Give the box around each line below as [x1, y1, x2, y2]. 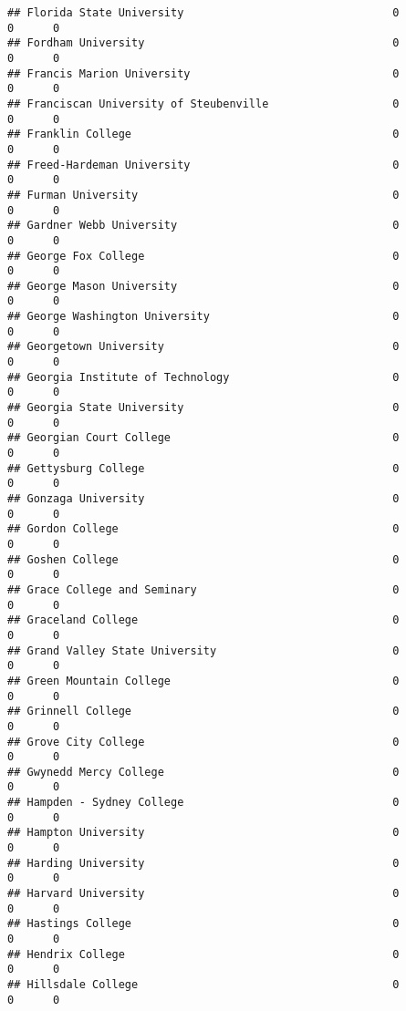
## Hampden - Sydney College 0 [7, 796, 400, 810]
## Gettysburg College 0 [7, 461, 400, 475]
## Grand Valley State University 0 [7, 644, 400, 657]
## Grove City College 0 [7, 735, 400, 748]
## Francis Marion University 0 [7, 67, 400, 80]
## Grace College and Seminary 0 [7, 583, 400, 596]
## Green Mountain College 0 [7, 674, 400, 687]
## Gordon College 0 [7, 522, 400, 536]
